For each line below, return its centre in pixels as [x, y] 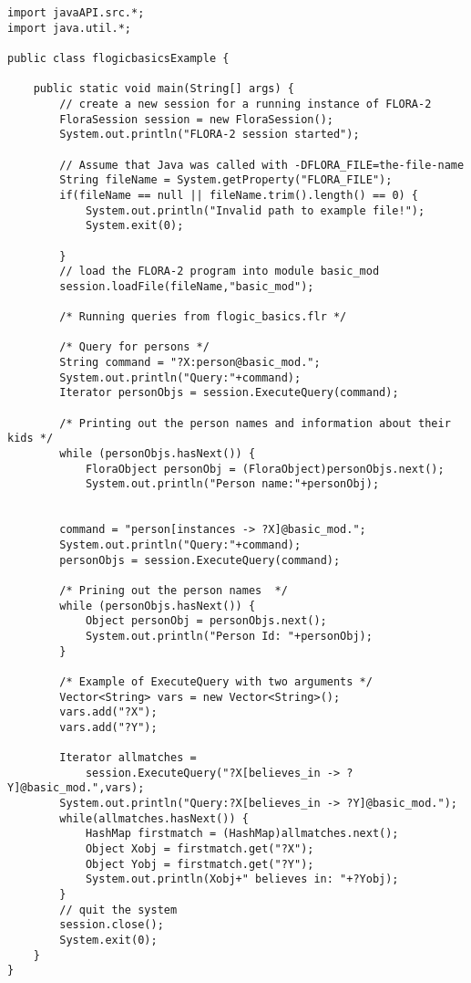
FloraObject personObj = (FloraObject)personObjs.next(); [265, 469]
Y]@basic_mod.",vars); [76, 788]
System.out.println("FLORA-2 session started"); [210, 135]
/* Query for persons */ [134, 347]
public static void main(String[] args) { [164, 89]
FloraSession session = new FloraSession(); [196, 119]
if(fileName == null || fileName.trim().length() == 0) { [239, 195]
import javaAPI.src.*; [76, 13]
